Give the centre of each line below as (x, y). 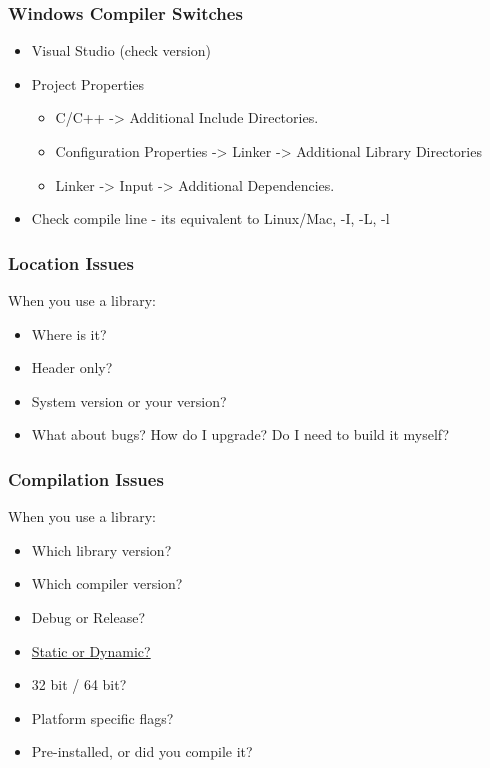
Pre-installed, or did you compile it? (142, 751)
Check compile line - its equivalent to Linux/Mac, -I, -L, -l (210, 218)
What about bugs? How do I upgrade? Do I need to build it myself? (240, 434)
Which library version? (101, 549)
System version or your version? (129, 400)
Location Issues (71, 262)
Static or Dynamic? (91, 650)
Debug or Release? (88, 616)
